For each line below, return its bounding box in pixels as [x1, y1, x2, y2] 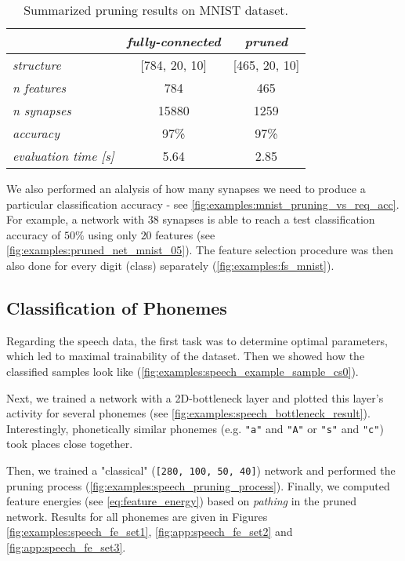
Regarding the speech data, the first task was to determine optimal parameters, [6, 332, 388, 348]
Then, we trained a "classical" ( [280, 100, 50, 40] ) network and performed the [6, 461, 396, 478]
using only [88, 226, 137, 242]
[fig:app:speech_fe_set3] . [6, 539, 126, 556]
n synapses [13, 101, 71, 119]
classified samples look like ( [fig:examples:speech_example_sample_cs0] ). [6, 362, 359, 379]
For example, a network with [6, 211, 145, 228]
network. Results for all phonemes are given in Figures [6, 508, 268, 524]
